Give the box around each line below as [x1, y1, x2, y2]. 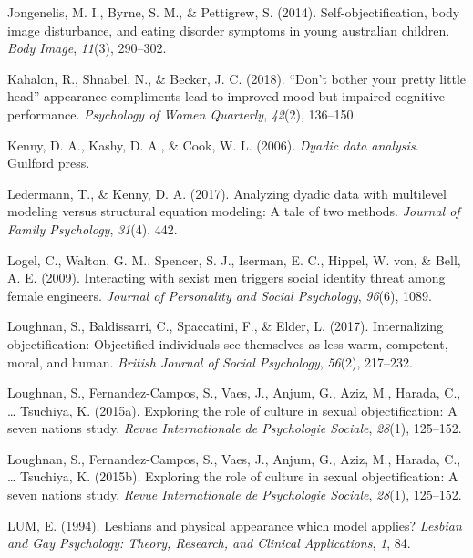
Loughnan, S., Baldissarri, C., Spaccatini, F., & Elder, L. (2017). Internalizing [7, 316, 444, 336]
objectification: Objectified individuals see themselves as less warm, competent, [7, 334, 448, 353]
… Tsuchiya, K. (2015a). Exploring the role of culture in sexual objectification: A [7, 400, 458, 419]
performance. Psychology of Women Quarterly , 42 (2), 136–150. [7, 104, 357, 123]
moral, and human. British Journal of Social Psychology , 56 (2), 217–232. [7, 352, 413, 371]
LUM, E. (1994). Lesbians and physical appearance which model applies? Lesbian [7, 515, 462, 534]
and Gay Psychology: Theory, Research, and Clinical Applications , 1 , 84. [7, 533, 411, 553]
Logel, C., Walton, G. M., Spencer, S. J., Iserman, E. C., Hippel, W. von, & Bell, [7, 250, 461, 269]
